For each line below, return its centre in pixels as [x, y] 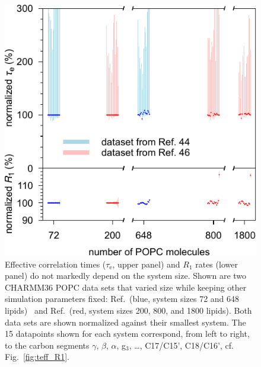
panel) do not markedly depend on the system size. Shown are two [126, 276]
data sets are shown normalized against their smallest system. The [125, 322]
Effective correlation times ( [55, 264]
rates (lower [217, 264]
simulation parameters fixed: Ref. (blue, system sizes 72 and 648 [122, 299]
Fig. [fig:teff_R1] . [37, 357]
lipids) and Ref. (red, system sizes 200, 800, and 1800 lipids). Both [128, 310]
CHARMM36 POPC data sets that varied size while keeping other [126, 287]
